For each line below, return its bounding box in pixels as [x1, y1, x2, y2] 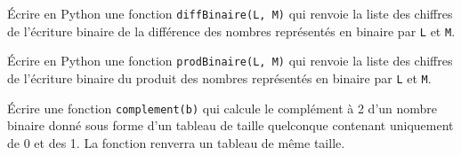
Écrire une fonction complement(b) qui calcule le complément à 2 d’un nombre [7, 98, 438, 117]
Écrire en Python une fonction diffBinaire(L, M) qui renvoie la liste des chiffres [7, 4, 453, 22]
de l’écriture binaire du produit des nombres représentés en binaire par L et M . [7, 68, 432, 87]
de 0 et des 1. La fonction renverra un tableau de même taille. [7, 133, 345, 151]
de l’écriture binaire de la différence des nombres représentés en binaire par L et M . [7, 21, 456, 40]
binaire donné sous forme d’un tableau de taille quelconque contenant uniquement [7, 116, 454, 135]
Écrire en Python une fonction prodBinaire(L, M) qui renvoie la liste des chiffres [7, 51, 453, 70]
